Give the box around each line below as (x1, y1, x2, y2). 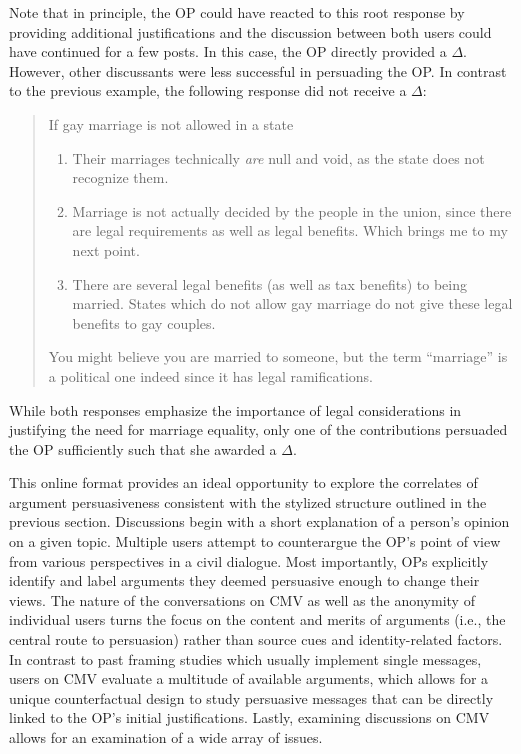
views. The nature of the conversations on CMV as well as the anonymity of (9, 589, 475, 610)
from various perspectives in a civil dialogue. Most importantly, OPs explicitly (9, 550, 489, 571)
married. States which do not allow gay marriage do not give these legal (72, 293, 513, 314)
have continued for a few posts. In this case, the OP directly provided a (9, 41, 447, 62)
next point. (72, 239, 140, 260)
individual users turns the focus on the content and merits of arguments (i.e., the (9, 609, 506, 630)
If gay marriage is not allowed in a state (48, 113, 294, 134)
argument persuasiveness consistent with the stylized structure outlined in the (9, 491, 487, 512)
